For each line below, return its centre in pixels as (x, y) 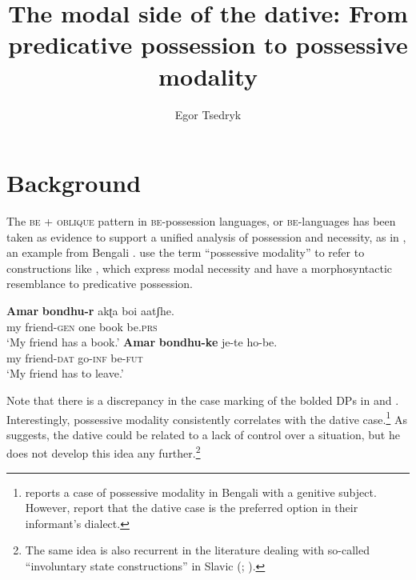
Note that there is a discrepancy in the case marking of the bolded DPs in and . (203, 400)
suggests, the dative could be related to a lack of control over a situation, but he (203, 434)
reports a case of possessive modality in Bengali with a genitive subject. (201, 492)
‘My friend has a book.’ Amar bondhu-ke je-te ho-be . (142, 342)
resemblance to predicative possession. (100, 284)
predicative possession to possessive (208, 44)
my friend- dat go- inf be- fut (75, 357)
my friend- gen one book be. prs (82, 326)
